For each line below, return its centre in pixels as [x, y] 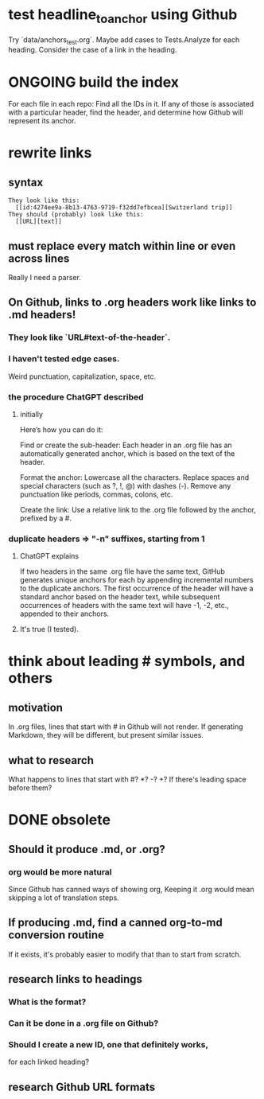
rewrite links [50, 153]
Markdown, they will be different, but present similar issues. [106, 735]
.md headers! [42, 315]
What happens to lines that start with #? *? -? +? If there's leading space [127, 779]
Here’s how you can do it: [61, 429]
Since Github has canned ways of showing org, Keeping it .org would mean [131, 889]
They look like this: [44, 201]
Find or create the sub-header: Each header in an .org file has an [126, 445]
